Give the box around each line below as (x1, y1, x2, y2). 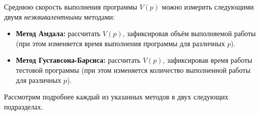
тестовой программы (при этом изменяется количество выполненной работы (16, 64, 250, 75)
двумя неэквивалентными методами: (4, 11, 115, 22)
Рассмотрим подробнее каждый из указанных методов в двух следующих (4, 91, 229, 102)
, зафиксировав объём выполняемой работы (122, 28, 256, 39)
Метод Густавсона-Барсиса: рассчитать (16, 55, 141, 65)
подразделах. (4, 101, 43, 111)
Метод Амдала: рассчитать (16, 28, 101, 39)
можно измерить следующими (162, 2, 254, 12)
